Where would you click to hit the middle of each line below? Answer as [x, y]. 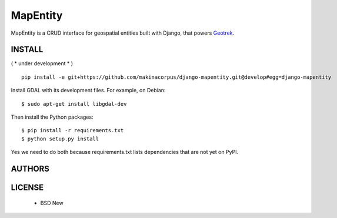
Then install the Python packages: [52, 117]
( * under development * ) [42, 63]
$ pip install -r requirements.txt [73, 130]
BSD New [52, 203]
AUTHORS [30, 169]
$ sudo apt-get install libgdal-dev [74, 104]
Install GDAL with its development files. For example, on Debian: [88, 90]
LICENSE [27, 188]
